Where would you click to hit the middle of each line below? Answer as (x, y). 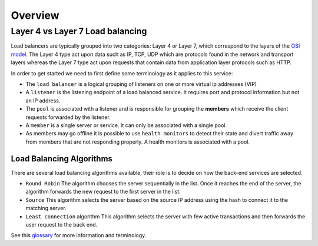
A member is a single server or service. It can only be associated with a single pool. (126, 125)
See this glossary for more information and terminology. (79, 235)
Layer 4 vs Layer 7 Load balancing (79, 31)
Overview (35, 15)
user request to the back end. (62, 224)
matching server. (46, 208)
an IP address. (43, 101)
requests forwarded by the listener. (68, 117)
